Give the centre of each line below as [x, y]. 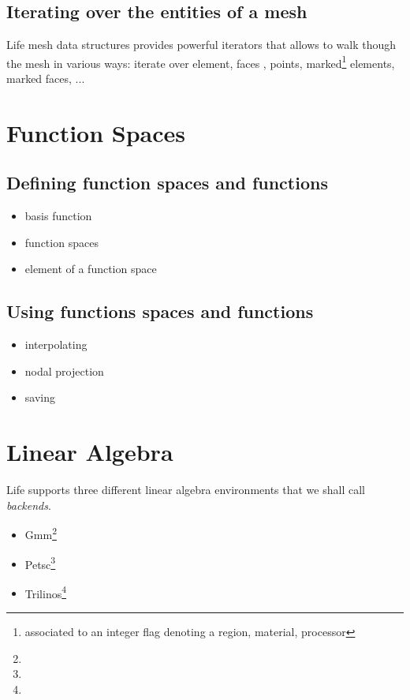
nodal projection [64, 371]
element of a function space [91, 269]
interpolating [56, 344]
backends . [29, 505]
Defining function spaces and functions [167, 183]
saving [40, 397]
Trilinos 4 [46, 592]
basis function [58, 216]
